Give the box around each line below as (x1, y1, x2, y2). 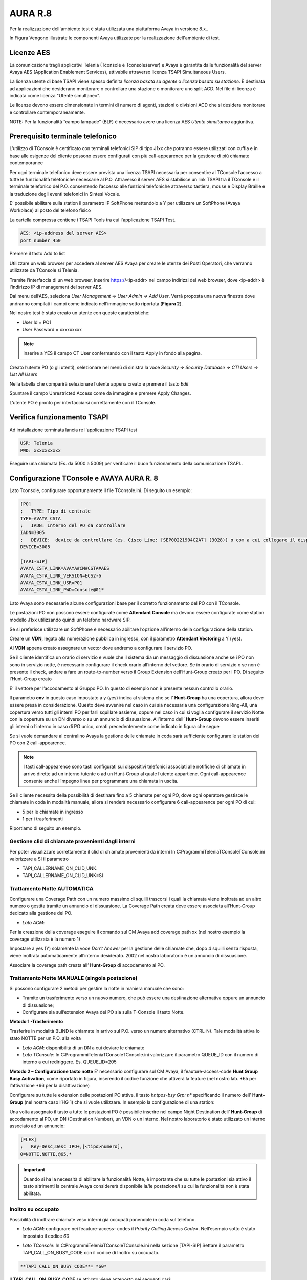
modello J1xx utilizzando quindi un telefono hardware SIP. (9, 617, 131, 623)
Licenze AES (9, 48, 51, 57)
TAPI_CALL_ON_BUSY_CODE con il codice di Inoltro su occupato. (22, 1249, 160, 1255)
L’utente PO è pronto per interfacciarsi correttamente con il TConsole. (9, 399, 157, 406)
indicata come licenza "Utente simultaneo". (9, 93, 101, 99)
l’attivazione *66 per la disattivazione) (9, 1083, 90, 1089)
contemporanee (9, 160, 43, 166)
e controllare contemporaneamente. (9, 109, 85, 115)
